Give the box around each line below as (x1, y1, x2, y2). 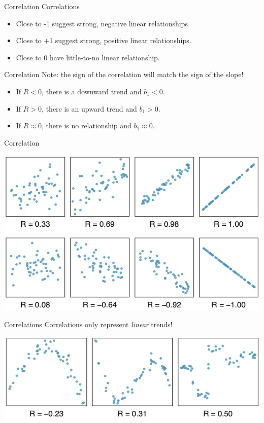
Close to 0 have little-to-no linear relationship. (16, 52, 160, 62)
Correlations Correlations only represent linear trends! (4, 319, 173, 329)
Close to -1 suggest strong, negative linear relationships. (16, 18, 190, 28)
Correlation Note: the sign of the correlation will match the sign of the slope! (4, 69, 244, 80)
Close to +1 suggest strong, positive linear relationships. (16, 35, 191, 46)
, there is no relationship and (42, 120, 131, 131)
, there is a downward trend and (42, 86, 142, 96)
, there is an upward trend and (42, 103, 137, 114)
